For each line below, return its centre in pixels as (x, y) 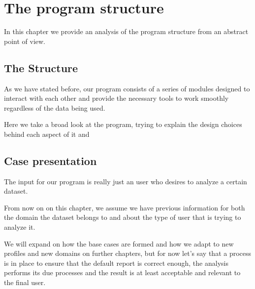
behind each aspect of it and (47, 134)
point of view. (25, 41)
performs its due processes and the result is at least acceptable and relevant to (122, 272)
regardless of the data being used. (55, 107)
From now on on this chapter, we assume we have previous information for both (125, 207)
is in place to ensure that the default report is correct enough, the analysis (116, 263)
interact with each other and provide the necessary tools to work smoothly (116, 98)
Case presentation (50, 160)
